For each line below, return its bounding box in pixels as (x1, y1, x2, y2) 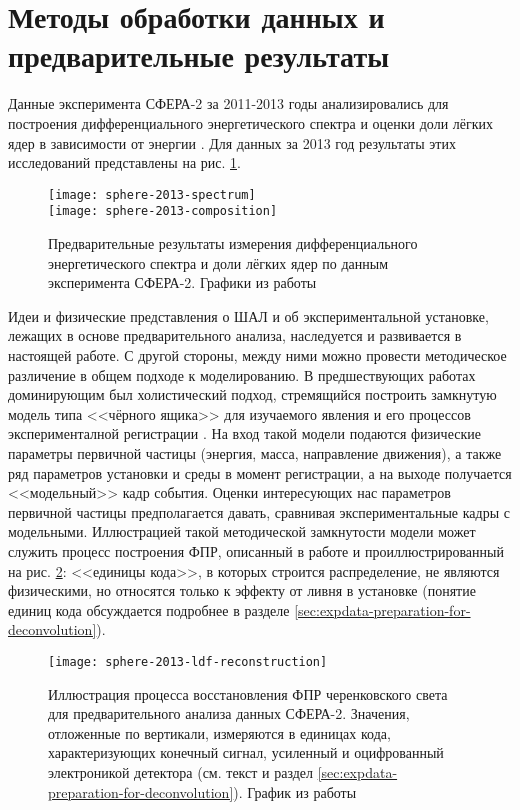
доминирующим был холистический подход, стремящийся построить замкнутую (8, 384, 497, 405)
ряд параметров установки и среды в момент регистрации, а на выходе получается (8, 462, 512, 483)
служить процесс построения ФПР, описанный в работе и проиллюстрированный (8, 540, 504, 561)
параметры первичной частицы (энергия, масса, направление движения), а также (8, 442, 502, 463)
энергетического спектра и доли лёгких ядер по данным (48, 252, 389, 273)
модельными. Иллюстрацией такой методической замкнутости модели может (8, 521, 476, 542)
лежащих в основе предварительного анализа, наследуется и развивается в (8, 325, 462, 346)
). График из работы (233, 781, 357, 802)
